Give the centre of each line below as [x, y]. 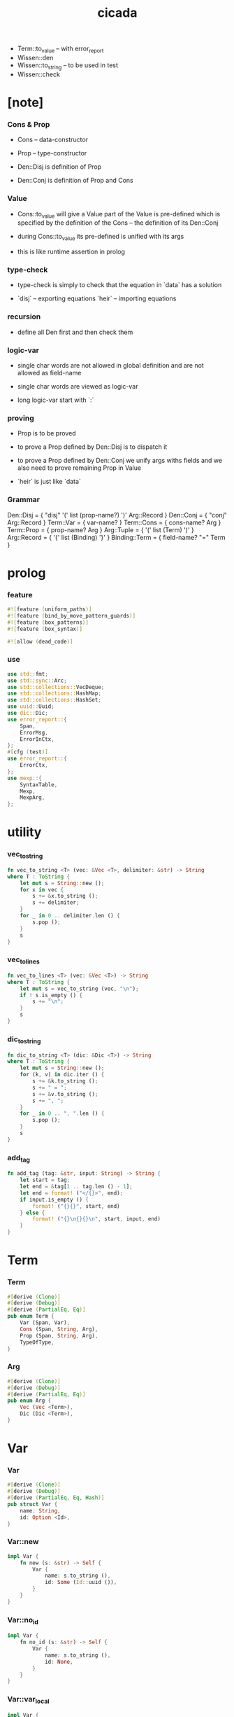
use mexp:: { [24, 778]
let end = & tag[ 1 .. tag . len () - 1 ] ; [76, 1187]
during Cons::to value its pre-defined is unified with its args [101, 237]
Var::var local [28, 1700]
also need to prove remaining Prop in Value [79, 468]
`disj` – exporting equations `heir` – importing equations [97, 298]
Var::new [23, 1542]
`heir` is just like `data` [49, 482]
